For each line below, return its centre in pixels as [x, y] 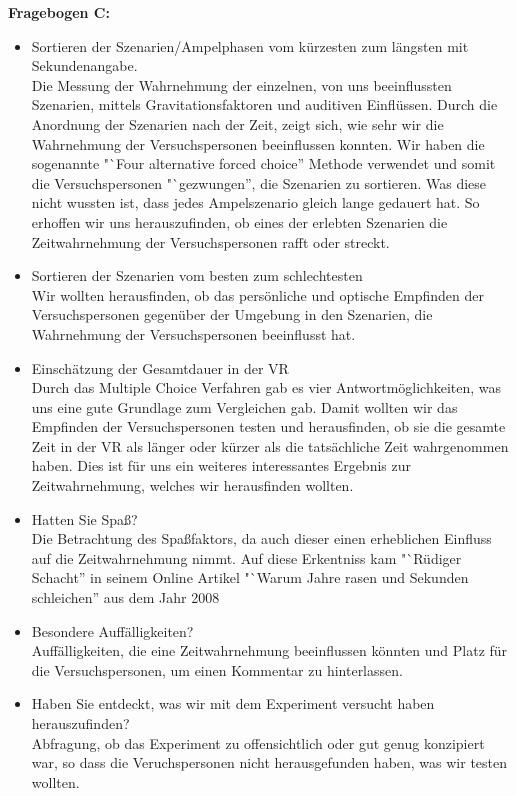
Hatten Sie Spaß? [84, 518]
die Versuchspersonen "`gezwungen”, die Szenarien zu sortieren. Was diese [259, 182]
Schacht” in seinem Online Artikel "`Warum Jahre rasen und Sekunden [250, 577]
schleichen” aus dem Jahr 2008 [125, 597]
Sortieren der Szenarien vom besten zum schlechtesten [197, 275]
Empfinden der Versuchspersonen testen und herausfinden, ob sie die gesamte [268, 426]
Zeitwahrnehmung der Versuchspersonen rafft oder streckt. [210, 241]
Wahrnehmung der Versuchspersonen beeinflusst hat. [193, 333]
